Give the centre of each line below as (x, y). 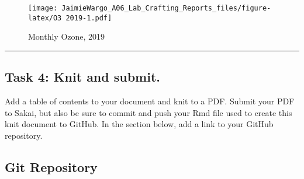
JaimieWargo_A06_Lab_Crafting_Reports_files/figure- (166, 8)
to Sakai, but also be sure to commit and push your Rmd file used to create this (148, 112)
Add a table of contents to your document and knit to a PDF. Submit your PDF (150, 101)
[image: (43, 8)
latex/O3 (45, 18)
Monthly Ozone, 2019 (67, 36)
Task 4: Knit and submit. (83, 77)
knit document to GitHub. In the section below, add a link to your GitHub (139, 124)
